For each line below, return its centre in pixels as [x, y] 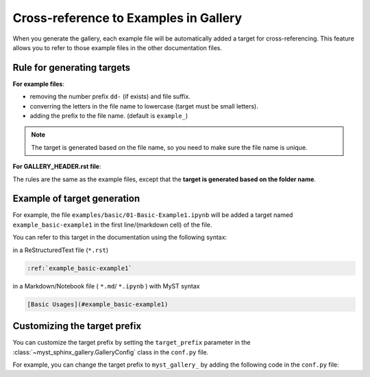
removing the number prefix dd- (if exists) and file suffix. [110, 97]
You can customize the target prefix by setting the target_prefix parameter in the [132, 343]
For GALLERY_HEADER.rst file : [57, 167]
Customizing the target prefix [77, 326]
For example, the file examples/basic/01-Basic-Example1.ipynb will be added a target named [153, 215]
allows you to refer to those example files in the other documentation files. [118, 47]
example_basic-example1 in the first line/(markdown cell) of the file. [112, 225]
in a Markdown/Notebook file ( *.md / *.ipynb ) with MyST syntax [106, 286]
